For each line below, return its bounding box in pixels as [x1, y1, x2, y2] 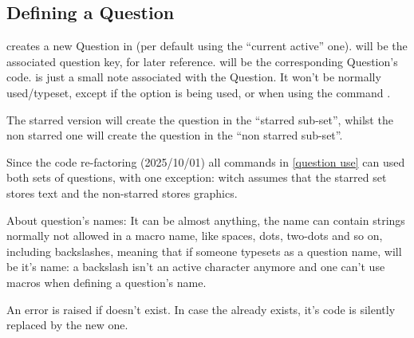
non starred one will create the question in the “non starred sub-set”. [6, 127, 343, 143]
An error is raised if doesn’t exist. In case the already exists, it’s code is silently [6, 301, 396, 317]
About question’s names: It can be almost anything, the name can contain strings [6, 211, 405, 228]
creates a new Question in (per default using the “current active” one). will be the [6, 37, 408, 54]
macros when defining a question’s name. [6, 273, 207, 290]
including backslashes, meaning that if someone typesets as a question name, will [6, 242, 402, 259]
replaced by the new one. [6, 316, 128, 333]
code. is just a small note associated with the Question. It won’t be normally [6, 69, 381, 85]
